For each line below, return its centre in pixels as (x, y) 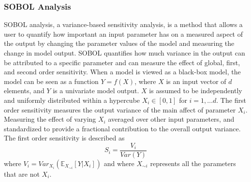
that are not (22, 174)
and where (119, 163)
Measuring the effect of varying (50, 119)
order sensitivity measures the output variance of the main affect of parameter (120, 109)
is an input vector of (196, 81)
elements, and (24, 91)
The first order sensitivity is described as (64, 138)
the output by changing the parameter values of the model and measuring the (119, 43)
